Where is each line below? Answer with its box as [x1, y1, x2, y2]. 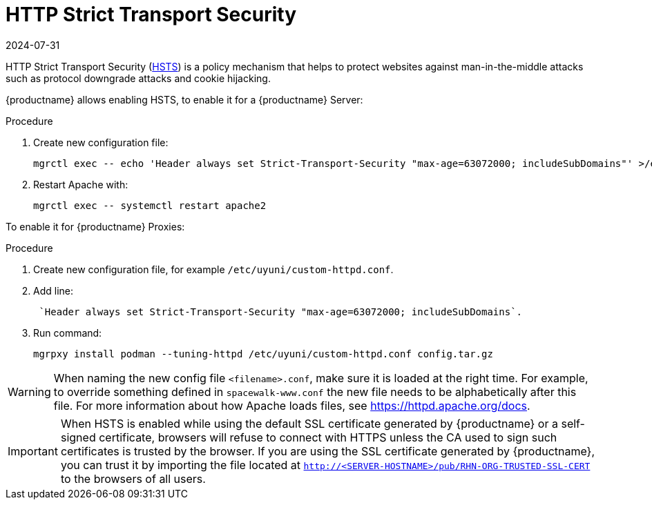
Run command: [33, 326, 102, 339]
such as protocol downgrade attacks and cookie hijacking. [6, 72, 271, 84]
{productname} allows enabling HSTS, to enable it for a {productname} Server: [6, 93, 363, 106]
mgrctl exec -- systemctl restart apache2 [33, 199, 267, 211]
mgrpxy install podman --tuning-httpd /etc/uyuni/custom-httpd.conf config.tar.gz [33, 348, 493, 359]
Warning [8, 384, 51, 399]
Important [8, 444, 58, 458]
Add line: [33, 284, 73, 297]
